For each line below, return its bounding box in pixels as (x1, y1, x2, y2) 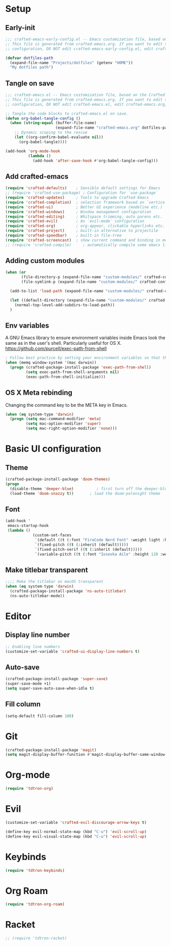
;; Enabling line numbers (5, 644, 60, 649)
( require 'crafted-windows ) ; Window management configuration (5, 209, 152, 214)
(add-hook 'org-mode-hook (5, 149, 60, 154)
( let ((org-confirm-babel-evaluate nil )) (14, 135, 103, 140)
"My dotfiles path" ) (10, 65, 53, 70)
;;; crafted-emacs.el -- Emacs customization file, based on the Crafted (5, 93, 165, 98)
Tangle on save (5, 79, 54, 87)
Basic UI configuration (5, 443, 102, 455)
